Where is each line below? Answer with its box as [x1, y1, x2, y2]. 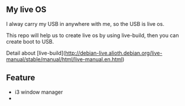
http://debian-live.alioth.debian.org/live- [64, 49, 163, 57]
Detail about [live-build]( [6, 49, 66, 57]
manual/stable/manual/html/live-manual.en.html [6, 55, 123, 62]
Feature [6, 73, 35, 83]
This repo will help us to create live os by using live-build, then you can [6, 32, 179, 39]
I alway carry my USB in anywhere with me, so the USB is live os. [6, 20, 164, 27]
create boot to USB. [6, 38, 54, 45]
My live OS [6, 5, 47, 15]
